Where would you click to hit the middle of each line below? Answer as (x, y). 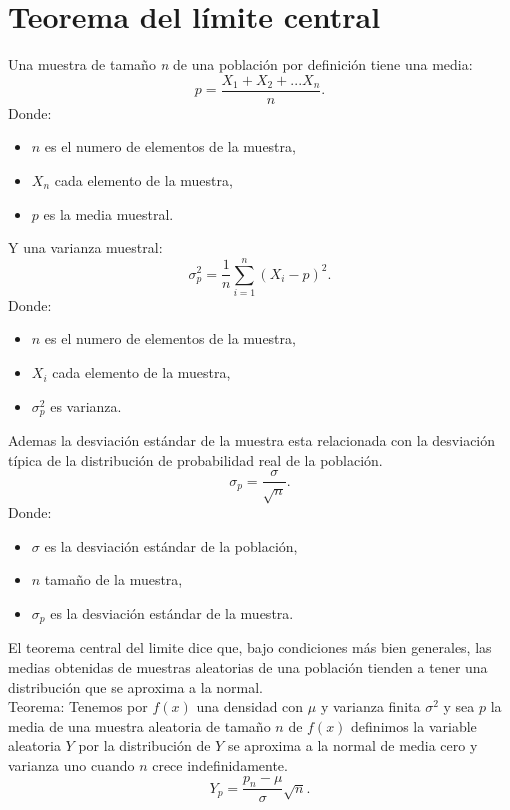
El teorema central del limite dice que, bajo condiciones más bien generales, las (250, 647)
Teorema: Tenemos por (78, 706)
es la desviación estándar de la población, (171, 545)
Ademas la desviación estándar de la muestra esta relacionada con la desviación (252, 440)
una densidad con (250, 706)
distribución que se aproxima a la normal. (136, 686)
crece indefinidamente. (220, 764)
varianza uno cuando (71, 764)
